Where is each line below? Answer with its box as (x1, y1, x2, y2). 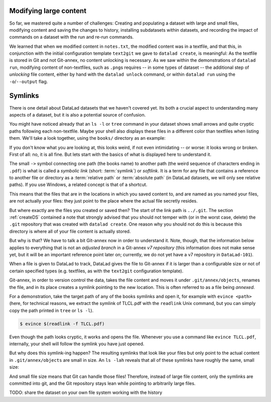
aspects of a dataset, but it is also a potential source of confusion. (9, 112, 146, 118)
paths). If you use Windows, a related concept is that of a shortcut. (9, 181, 148, 188)
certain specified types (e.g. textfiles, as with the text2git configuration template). (9, 268, 184, 274)
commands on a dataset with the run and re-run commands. (9, 34, 134, 40)
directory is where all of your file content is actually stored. (9, 228, 131, 234)
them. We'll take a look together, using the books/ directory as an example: (9, 135, 166, 141)
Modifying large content (9, 7, 87, 15)
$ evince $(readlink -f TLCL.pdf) (20, 321, 105, 327)
